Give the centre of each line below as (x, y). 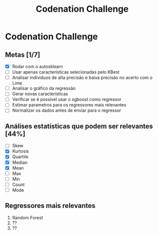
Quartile (20, 157)
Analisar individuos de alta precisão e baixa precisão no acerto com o (82, 78)
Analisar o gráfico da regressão (44, 88)
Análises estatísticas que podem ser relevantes (79, 126)
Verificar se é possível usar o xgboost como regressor (67, 100)
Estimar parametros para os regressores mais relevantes (69, 105)
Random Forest (27, 217)
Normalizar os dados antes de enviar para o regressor (67, 110)
